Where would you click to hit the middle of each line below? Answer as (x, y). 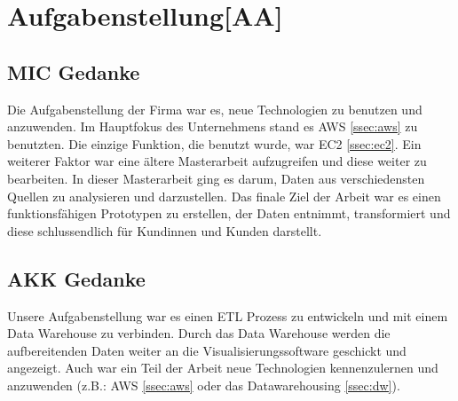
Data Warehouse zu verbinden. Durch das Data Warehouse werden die (199, 333)
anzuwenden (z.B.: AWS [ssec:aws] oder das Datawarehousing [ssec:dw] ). (204, 385)
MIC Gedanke (74, 71)
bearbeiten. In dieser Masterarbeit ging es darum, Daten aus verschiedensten (216, 178)
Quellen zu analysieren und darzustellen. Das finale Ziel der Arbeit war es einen (224, 196)
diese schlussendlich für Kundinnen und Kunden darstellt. (165, 230)
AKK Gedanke (76, 278)
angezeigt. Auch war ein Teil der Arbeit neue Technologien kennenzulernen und (223, 368)
